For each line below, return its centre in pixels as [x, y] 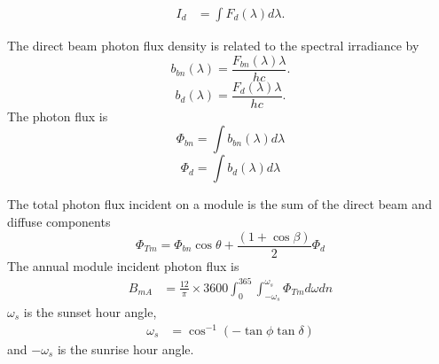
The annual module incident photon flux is [123, 265]
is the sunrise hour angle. [125, 349]
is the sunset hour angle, [90, 311]
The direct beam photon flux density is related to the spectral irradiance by [213, 46]
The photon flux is [58, 116]
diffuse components [59, 221]
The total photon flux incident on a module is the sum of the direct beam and [219, 204]
